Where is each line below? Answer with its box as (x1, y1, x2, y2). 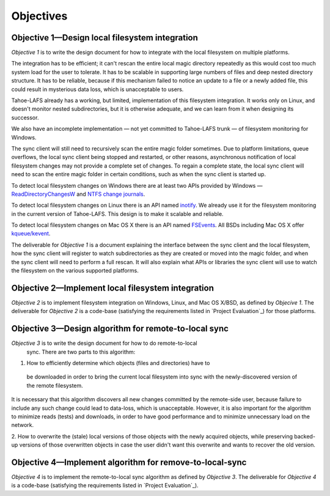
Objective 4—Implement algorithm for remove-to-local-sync (11, 457, 247, 467)
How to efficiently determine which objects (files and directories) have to (26, 360, 210, 367)
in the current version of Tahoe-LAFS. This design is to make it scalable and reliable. (11, 210, 224, 217)
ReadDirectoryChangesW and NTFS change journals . (11, 190, 145, 198)
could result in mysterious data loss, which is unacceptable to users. (11, 86, 184, 93)
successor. (11, 114, 39, 121)
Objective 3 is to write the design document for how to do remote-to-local (11, 339, 198, 347)
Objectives (11, 9, 68, 23)
